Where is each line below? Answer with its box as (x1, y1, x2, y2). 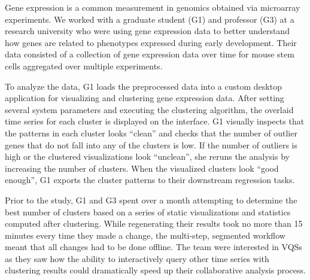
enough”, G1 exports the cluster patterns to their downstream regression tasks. (5, 174, 295, 186)
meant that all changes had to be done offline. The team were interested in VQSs (5, 241, 302, 253)
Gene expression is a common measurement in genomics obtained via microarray (5, 1, 300, 13)
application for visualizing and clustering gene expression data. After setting (5, 92, 284, 104)
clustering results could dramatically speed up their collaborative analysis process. (5, 264, 306, 276)
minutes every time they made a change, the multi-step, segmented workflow (5, 229, 285, 241)
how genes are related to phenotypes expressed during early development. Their (5, 36, 297, 48)
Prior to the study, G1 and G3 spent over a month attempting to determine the (5, 193, 297, 206)
